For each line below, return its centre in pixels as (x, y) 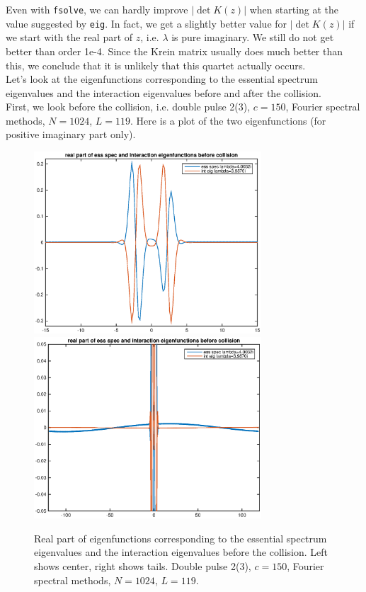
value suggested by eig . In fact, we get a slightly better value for (147, 23)
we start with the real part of (69, 37)
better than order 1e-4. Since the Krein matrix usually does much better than (175, 51)
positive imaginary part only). (71, 134)
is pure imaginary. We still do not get (253, 37)
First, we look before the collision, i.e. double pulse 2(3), (128, 107)
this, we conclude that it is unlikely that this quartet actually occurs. (156, 65)
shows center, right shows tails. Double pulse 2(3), (143, 565)
